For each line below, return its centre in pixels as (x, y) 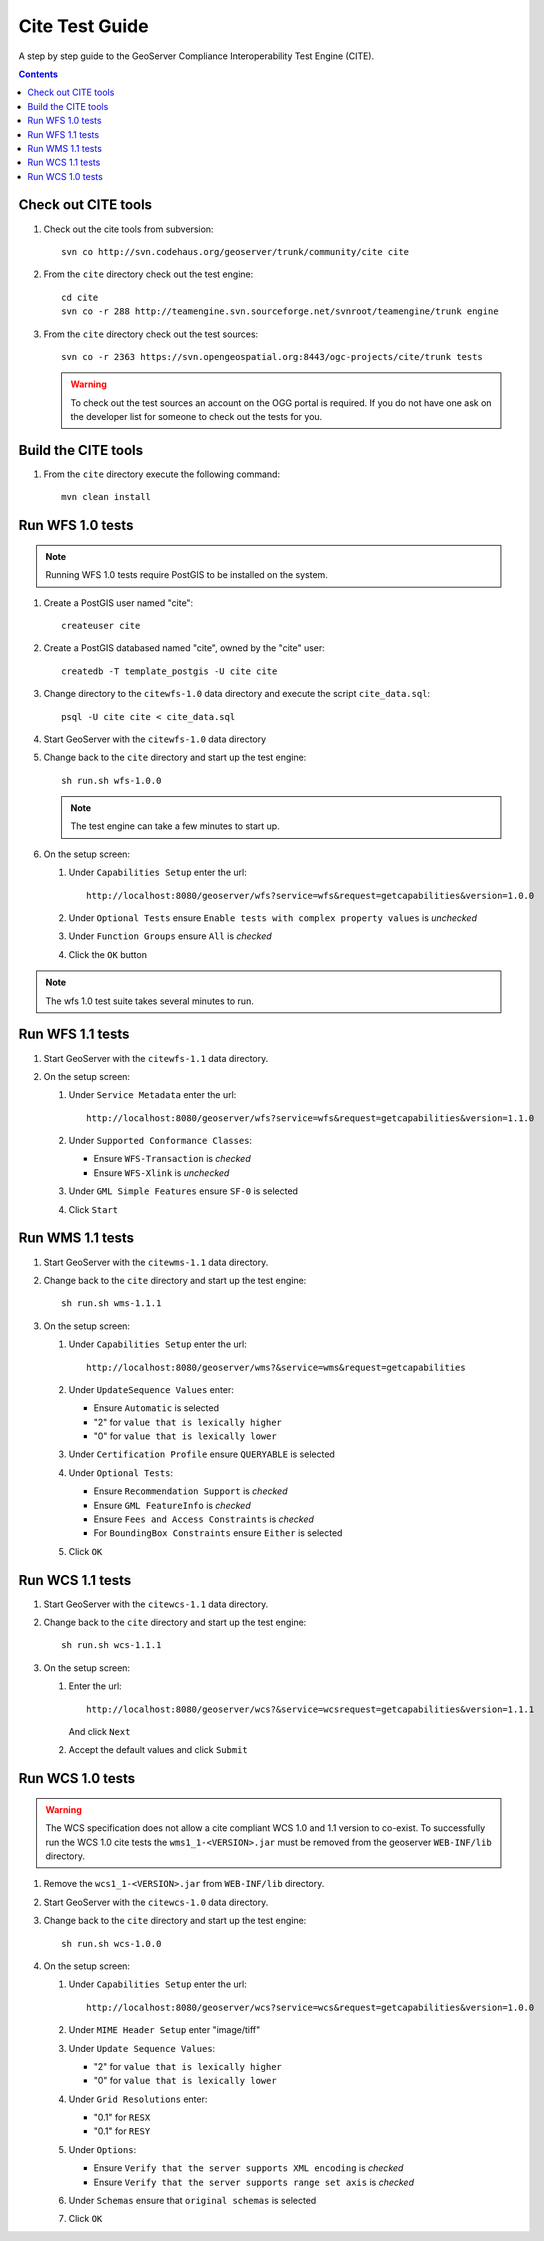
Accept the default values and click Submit (158, 1750)
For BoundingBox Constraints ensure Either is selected (218, 1533)
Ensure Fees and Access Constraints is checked (204, 1519)
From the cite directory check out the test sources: (151, 334)
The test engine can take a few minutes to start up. (175, 826)
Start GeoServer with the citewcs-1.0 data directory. (156, 1902)
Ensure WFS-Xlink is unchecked (161, 1172)
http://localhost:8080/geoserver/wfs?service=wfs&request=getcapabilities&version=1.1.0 (310, 1118)
